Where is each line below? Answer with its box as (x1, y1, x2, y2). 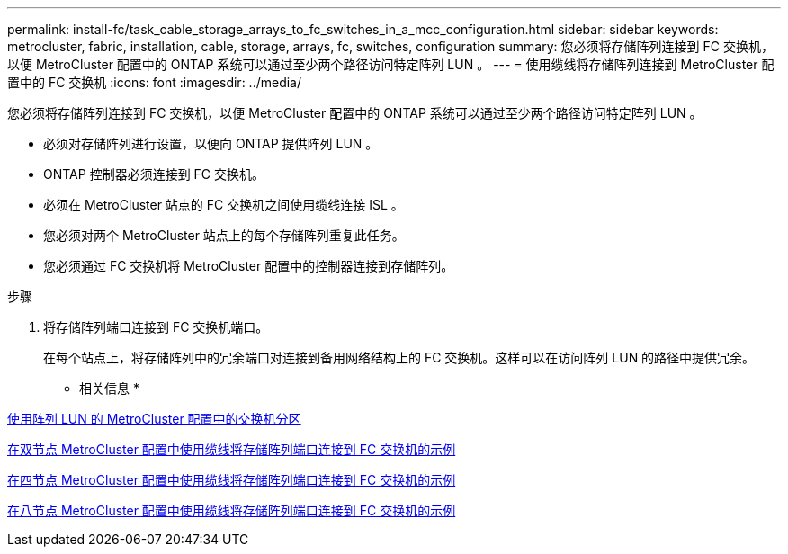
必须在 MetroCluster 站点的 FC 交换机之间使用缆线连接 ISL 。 (43, 197, 404, 212)
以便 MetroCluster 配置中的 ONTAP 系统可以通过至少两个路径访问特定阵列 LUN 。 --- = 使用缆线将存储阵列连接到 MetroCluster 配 (7, 57, 775, 72)
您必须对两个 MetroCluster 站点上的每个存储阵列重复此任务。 (43, 228, 405, 243)
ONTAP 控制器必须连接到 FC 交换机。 (43, 166, 265, 182)
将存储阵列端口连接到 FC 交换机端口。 (43, 319, 269, 335)
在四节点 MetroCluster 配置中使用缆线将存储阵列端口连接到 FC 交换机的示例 (7, 472, 456, 487)
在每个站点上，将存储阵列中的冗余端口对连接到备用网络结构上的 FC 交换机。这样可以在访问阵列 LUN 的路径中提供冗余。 (43, 350, 756, 365)
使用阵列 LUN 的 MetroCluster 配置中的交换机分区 (7, 411, 301, 426)
